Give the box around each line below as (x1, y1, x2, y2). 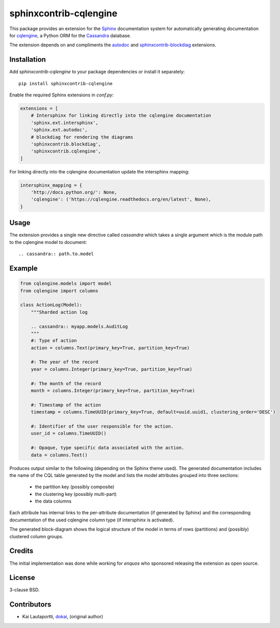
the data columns (35, 498, 71, 505)
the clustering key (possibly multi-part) (35, 491, 117, 497)
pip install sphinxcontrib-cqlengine (18, 81, 113, 86)
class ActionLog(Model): (20, 302, 83, 308)
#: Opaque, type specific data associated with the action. (31, 445, 185, 451)
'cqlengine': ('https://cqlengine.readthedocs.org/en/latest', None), (31, 196, 212, 203)
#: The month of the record (31, 381, 101, 386)
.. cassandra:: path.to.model (18, 251, 94, 257)
